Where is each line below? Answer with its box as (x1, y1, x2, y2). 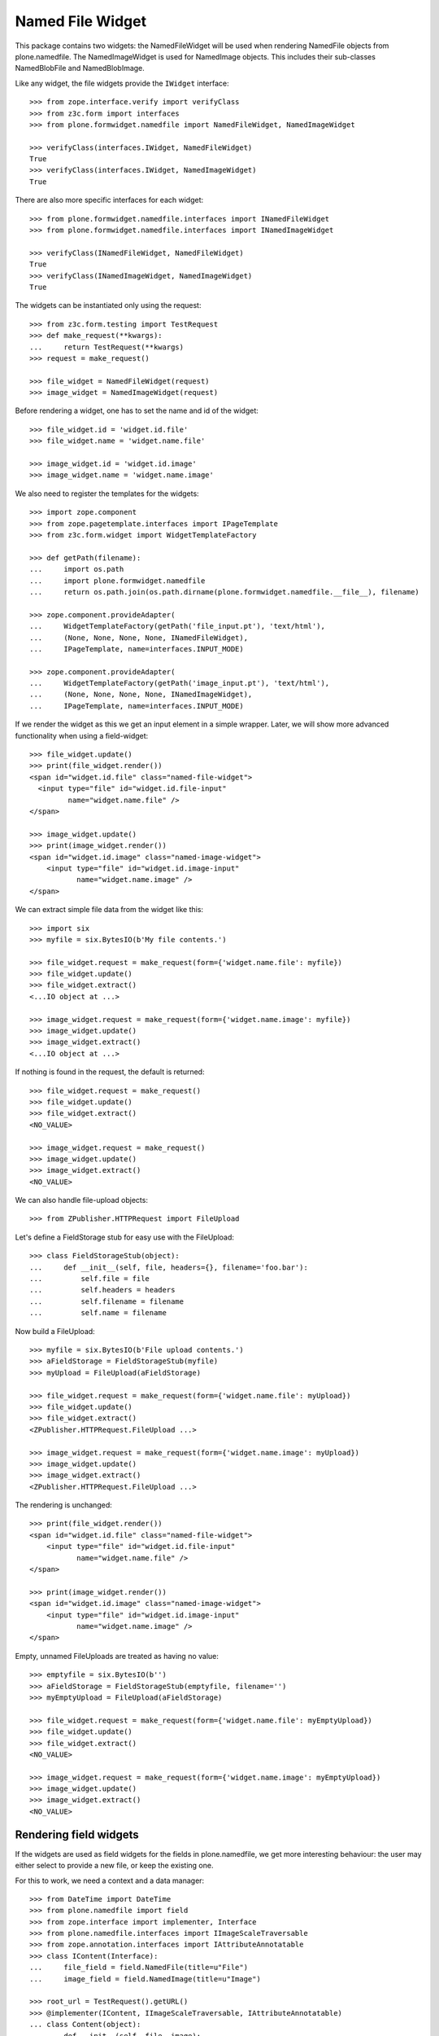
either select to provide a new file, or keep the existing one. (15, 1861, 214, 1871)
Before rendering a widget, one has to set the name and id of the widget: (15, 406, 259, 415)
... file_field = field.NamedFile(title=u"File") (29, 1963, 248, 1972)
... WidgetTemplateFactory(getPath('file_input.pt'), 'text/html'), (29, 621, 325, 631)
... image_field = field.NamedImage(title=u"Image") (29, 1974, 262, 1983)
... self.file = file (29, 1275, 150, 1283)
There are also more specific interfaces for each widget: (15, 195, 204, 205)
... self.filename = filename (29, 1297, 185, 1306)
